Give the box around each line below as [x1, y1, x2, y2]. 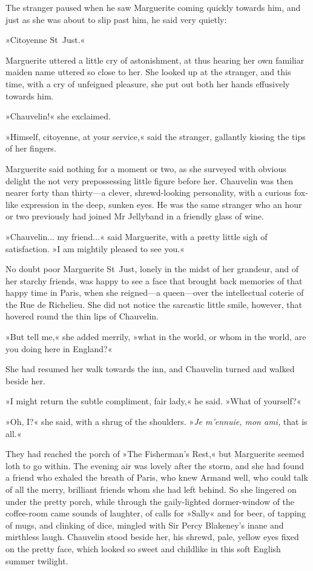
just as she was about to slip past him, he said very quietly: [5, 13, 227, 25]
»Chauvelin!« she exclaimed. [5, 110, 111, 122]
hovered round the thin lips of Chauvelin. [5, 310, 159, 322]
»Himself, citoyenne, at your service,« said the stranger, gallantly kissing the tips [5, 130, 306, 142]
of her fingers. [5, 142, 56, 155]
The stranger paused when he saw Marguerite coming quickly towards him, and [5, 1, 301, 13]
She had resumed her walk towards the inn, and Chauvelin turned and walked [5, 362, 295, 375]
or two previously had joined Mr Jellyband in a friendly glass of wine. [5, 210, 264, 222]
